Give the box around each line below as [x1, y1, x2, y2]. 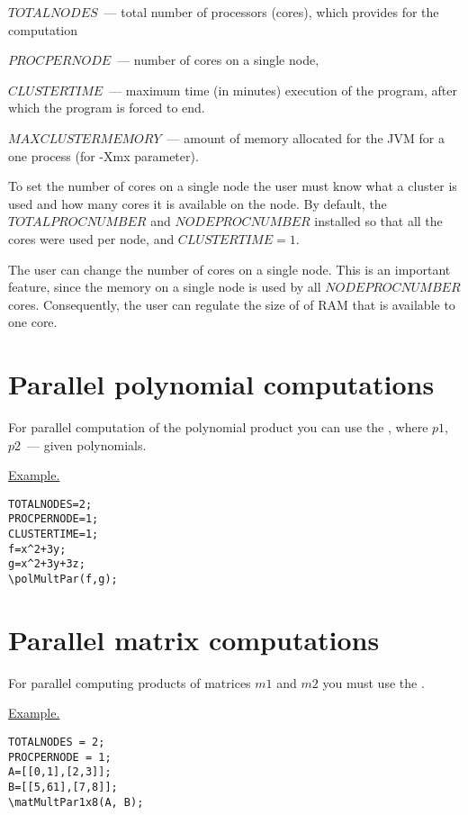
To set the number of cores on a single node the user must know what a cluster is [8, 177, 457, 195]
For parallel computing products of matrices [8, 673, 251, 692]
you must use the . [322, 673, 425, 692]
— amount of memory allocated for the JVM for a [166, 128, 445, 147]
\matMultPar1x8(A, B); [8, 795, 144, 809]
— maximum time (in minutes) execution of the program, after [109, 80, 457, 99]
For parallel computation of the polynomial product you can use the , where [8, 418, 428, 437]
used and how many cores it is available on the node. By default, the [8, 194, 387, 213]
